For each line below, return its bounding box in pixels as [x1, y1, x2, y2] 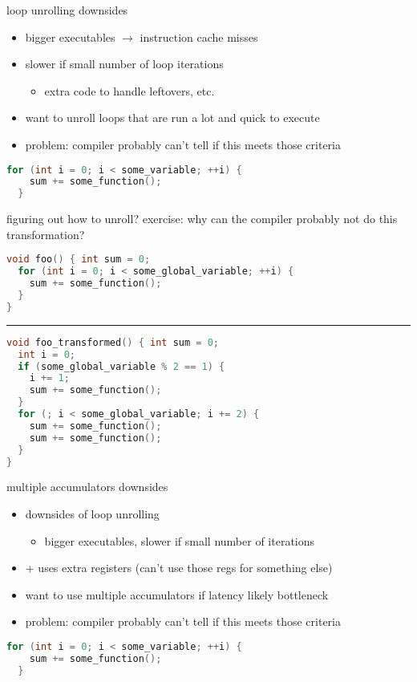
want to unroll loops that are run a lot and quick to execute [25, 109, 320, 126]
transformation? [6, 225, 85, 242]
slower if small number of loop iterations [25, 55, 224, 72]
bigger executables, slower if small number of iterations [44, 532, 315, 549]
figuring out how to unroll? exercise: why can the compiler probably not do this [6, 210, 398, 227]
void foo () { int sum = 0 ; [6, 254, 151, 266]
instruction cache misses [140, 28, 258, 45]
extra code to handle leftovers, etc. [44, 82, 215, 99]
